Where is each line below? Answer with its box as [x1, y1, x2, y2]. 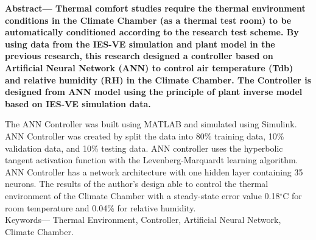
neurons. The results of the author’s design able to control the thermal [5, 177, 269, 190]
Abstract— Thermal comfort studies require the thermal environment [5, 2, 306, 14]
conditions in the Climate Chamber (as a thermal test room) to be [5, 13, 292, 26]
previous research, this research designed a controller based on [5, 49, 273, 62]
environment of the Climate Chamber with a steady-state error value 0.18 [5, 189, 280, 202]
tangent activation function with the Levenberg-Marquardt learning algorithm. [5, 154, 298, 166]
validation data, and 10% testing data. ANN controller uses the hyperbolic [5, 141, 283, 154]
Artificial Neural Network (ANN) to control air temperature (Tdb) [5, 61, 293, 74]
